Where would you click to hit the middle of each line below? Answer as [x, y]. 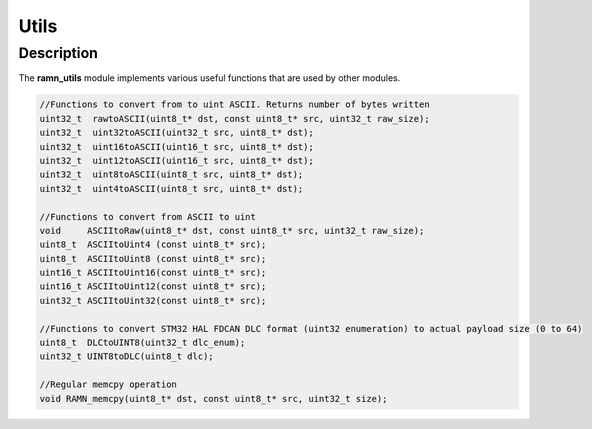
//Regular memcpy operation [108, 384]
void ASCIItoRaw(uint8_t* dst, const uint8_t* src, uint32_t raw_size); [232, 230]
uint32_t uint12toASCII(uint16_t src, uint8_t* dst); [176, 160]
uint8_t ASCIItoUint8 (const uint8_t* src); [153, 258]
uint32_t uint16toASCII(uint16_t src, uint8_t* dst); [176, 146]
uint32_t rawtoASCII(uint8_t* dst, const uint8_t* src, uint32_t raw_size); [234, 118]
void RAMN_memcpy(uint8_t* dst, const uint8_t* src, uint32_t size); [213, 398]
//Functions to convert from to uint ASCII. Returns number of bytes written [234, 104]
